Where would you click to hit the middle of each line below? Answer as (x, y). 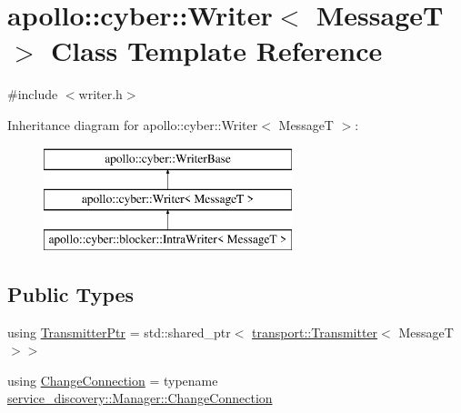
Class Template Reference (217, 50)
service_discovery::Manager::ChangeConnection (140, 398)
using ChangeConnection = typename (113, 380)
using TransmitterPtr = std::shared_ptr (119, 332)
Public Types (71, 293)
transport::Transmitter (315, 332)
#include (33, 94)
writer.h (100, 94)
